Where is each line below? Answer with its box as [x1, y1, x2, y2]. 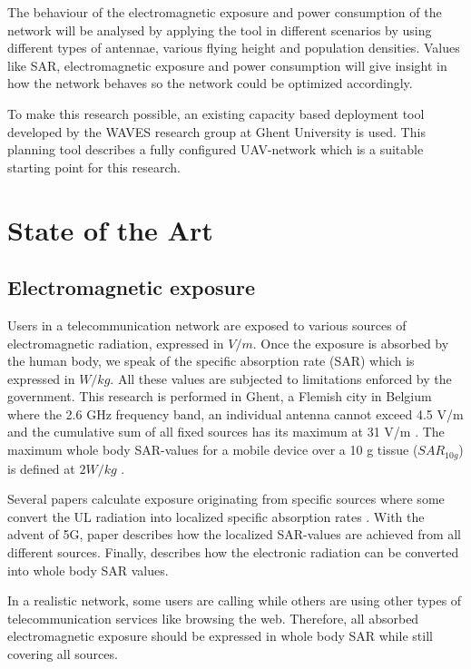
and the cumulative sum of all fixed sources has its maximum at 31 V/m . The [7, 422, 445, 441]
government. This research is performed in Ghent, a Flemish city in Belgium [7, 387, 432, 406]
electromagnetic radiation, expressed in [7, 333, 224, 352]
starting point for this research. [7, 157, 181, 176]
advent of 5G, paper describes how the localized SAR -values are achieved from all [7, 525, 462, 544]
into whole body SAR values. [7, 560, 169, 579]
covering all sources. [7, 644, 118, 663]
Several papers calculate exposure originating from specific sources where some [7, 489, 445, 508]
